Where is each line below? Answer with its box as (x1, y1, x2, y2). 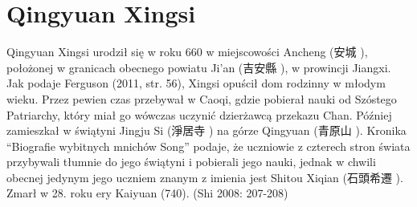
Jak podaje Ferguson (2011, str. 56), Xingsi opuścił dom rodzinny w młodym (6, 75, 386, 91)
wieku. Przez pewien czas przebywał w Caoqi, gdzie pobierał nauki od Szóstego (6, 90, 397, 107)
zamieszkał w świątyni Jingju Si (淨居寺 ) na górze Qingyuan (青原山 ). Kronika (6, 122, 407, 139)
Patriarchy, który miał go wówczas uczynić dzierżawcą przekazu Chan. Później (6, 106, 392, 123)
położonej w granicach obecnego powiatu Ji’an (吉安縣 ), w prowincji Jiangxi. (6, 59, 391, 75)
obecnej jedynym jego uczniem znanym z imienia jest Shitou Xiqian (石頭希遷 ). (6, 168, 403, 185)
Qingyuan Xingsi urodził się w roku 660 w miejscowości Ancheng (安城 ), (6, 43, 368, 60)
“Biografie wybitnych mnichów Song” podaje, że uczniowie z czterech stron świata (6, 137, 411, 154)
